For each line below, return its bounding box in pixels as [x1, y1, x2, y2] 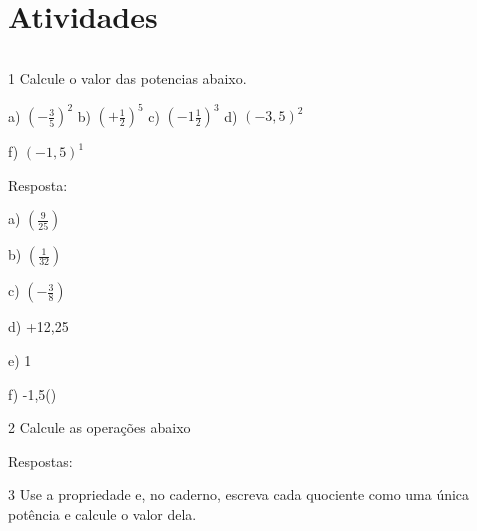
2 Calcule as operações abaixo [8, 417, 191, 438]
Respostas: [8, 450, 73, 471]
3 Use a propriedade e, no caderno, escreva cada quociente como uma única [8, 484, 470, 505]
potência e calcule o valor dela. [8, 503, 197, 524]
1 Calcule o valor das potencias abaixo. [8, 68, 247, 89]
